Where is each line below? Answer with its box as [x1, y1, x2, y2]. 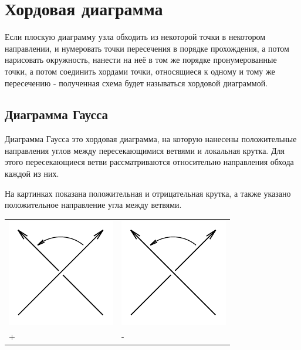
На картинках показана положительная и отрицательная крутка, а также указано [5, 187, 291, 199]
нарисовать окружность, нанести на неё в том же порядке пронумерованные [5, 53, 277, 66]
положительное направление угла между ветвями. [5, 198, 182, 211]
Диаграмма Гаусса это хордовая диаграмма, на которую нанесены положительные [5, 133, 297, 145]
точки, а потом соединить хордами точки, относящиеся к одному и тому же [5, 65, 275, 77]
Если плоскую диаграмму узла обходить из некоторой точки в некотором [5, 31, 266, 43]
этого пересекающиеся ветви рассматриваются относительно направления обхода [5, 156, 294, 168]
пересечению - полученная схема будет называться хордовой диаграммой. [5, 76, 268, 89]
